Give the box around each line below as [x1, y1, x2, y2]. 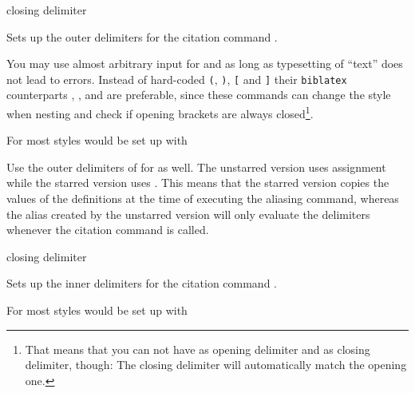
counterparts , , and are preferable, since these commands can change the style [6, 86, 391, 103]
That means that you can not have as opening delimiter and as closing [25, 340, 370, 357]
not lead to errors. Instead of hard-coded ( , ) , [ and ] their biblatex [6, 70, 347, 87]
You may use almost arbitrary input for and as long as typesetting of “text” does [6, 55, 403, 72]
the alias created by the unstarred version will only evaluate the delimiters [6, 205, 370, 222]
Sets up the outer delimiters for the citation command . [6, 28, 278, 45]
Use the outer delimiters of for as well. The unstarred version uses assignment [6, 158, 386, 175]
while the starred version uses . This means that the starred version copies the [6, 174, 389, 191]
